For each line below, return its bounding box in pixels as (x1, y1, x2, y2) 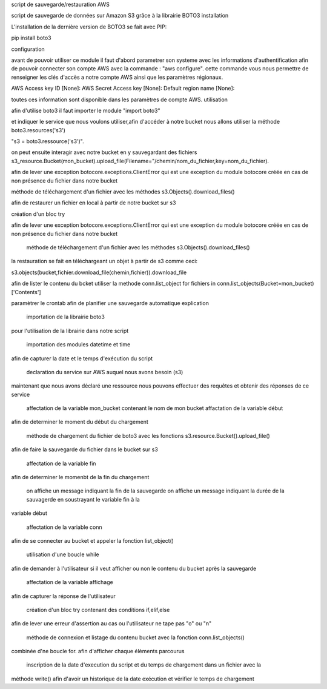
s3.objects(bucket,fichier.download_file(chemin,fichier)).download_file (11, 269, 187, 276)
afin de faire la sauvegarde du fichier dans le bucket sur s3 (11, 446, 159, 453)
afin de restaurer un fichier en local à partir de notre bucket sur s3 (11, 199, 176, 206)
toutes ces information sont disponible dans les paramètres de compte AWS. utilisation (11, 96, 228, 103)
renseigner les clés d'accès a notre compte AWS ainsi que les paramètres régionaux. (11, 73, 223, 81)
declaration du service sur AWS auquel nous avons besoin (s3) (26, 368, 183, 375)
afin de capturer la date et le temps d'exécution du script (11, 355, 153, 362)
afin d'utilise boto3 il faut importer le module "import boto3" (11, 107, 160, 114)
